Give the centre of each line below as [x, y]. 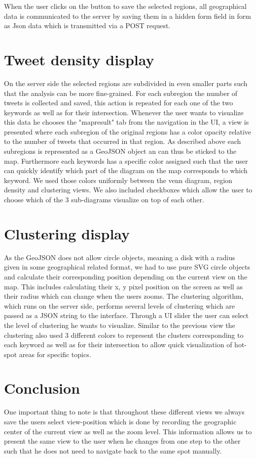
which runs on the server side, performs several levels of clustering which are [119, 305]
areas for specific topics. [55, 354]
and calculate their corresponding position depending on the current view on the [126, 276]
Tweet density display [79, 59]
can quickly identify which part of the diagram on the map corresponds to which [126, 170]
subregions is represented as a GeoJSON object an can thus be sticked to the [120, 151]
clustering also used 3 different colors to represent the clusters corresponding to [124, 335]
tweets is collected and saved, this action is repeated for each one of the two [119, 103]
